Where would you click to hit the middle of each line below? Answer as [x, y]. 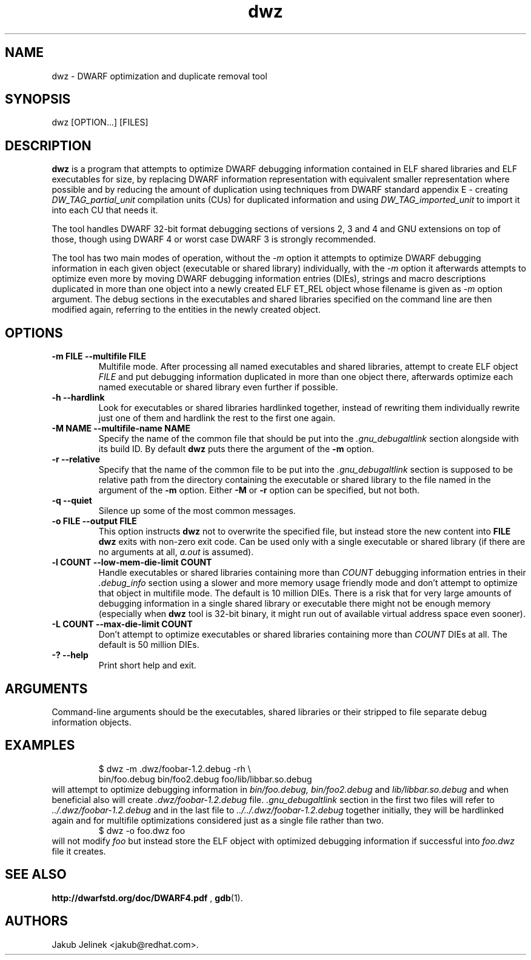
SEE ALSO [36, 875]
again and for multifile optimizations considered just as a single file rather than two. [218, 820]
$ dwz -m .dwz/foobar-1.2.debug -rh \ [175, 768]
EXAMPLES [40, 745]
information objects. [92, 722]
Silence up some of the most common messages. [197, 511]
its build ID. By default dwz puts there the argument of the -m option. [236, 449]
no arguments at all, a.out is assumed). [176, 552]
